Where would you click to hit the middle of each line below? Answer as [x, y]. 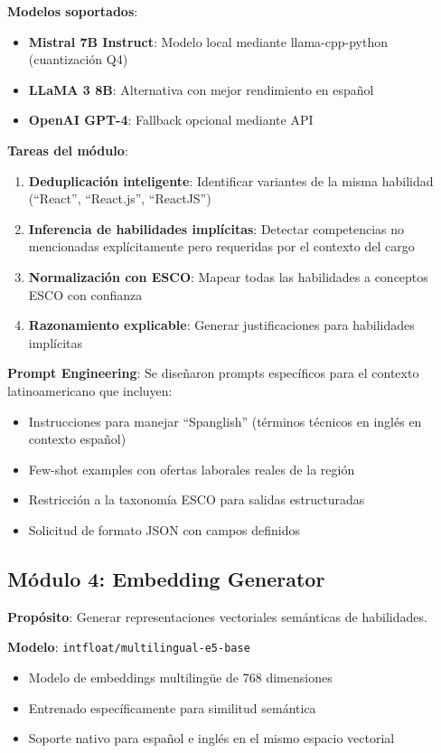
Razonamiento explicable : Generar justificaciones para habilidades [221, 325]
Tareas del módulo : [68, 150]
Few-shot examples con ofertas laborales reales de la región [192, 469]
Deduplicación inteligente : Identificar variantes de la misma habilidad [231, 180]
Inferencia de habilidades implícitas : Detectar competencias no [216, 228]
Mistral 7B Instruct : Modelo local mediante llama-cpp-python [208, 41]
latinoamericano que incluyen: [90, 390]
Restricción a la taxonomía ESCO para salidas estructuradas [197, 499]
